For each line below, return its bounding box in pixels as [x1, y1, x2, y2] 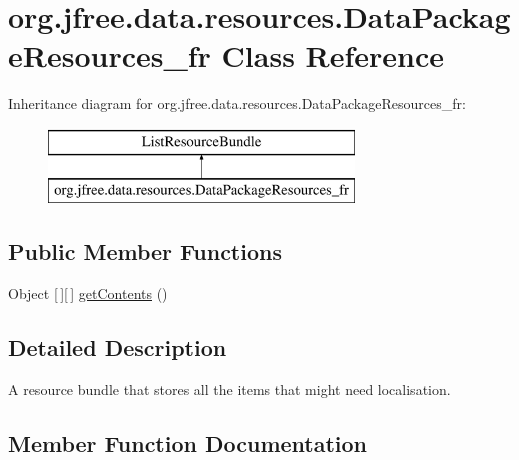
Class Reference [221, 35, 445, 76]
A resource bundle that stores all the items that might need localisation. [8, 379, 451, 400]
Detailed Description [8, 332, 227, 363]
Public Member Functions [8, 236, 282, 267]
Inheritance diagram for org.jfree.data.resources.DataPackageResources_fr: [8, 93, 466, 114]
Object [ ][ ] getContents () [8, 283, 168, 304]
